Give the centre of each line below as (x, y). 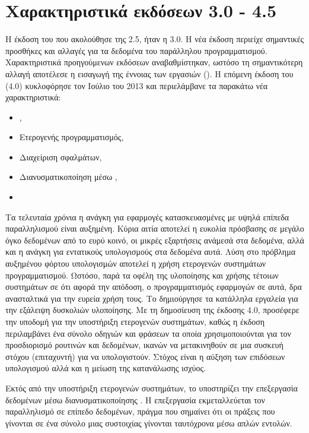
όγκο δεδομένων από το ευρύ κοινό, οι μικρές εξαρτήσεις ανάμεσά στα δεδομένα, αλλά (155, 240)
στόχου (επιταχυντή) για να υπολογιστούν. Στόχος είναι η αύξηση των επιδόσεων (145, 356)
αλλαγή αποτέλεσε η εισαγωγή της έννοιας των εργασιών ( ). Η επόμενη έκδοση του (149, 73)
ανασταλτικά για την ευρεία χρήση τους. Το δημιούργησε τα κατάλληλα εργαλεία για (152, 298)
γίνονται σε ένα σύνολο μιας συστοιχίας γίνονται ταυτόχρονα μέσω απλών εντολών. (149, 423)
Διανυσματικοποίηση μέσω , (68, 177)
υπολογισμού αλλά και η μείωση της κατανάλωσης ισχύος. (106, 368)
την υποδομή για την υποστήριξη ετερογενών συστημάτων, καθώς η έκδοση (135, 321)
